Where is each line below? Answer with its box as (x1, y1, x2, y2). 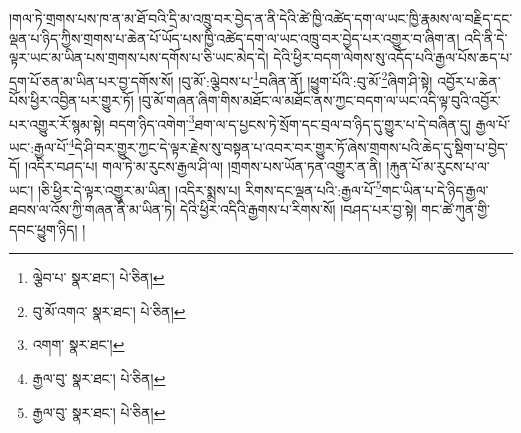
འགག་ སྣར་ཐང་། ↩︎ (32, 334, 125, 355)
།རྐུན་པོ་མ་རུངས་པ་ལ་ (386, 156, 490, 177)
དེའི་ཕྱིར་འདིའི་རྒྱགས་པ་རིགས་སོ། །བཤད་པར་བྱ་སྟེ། (179, 198, 417, 219)
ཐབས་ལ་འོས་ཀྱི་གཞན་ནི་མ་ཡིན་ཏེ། (9, 198, 176, 219)
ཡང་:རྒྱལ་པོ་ (9, 136, 69, 157)
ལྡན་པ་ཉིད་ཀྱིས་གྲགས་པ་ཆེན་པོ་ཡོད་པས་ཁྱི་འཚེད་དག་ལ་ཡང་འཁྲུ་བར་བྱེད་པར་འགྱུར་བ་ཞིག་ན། (9, 27, 460, 48)
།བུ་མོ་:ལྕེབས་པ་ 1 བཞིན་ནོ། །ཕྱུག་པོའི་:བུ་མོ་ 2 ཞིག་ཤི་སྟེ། (178, 67, 433, 91)
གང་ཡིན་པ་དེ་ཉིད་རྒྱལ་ (381, 179, 489, 200)
